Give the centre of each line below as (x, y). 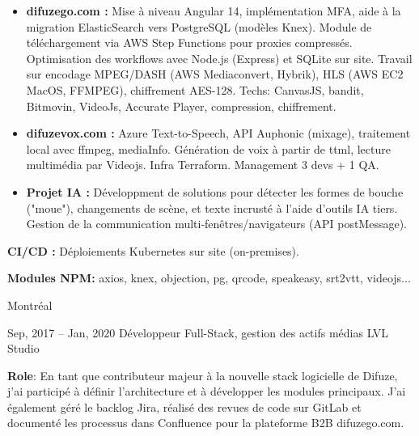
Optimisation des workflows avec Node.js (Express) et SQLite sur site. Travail (219, 58)
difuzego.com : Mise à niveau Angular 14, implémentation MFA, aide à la (214, 11)
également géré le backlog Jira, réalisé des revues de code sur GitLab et (184, 406)
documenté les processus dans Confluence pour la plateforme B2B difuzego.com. (206, 423)
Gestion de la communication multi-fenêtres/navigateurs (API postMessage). (216, 224)
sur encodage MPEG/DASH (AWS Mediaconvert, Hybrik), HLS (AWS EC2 (215, 74)
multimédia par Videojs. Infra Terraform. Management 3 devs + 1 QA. (203, 165)
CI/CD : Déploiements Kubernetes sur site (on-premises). (153, 250)
